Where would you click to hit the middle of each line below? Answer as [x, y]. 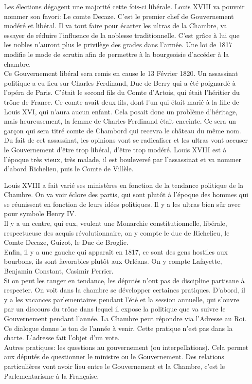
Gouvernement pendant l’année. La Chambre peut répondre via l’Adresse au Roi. [125, 318]
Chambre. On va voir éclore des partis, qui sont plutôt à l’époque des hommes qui [126, 194]
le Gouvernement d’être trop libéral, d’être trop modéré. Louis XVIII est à [115, 149]
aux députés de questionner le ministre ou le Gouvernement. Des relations [114, 357]
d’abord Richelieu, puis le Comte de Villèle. [69, 169]
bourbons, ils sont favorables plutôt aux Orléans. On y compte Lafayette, [113, 261]
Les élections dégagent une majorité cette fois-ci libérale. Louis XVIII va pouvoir [124, 6]
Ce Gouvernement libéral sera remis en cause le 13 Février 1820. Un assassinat [121, 73]
